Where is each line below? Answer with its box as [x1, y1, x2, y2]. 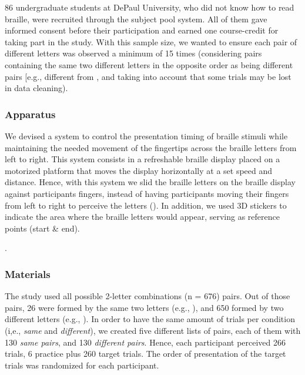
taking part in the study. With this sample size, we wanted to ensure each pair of [5, 35, 297, 48]
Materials [5, 266, 51, 281]
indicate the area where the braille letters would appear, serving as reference [5, 210, 280, 223]
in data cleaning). [5, 82, 68, 94]
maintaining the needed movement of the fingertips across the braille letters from [5, 141, 297, 153]
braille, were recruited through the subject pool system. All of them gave [5, 12, 267, 25]
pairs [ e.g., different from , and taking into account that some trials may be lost [5, 70, 291, 82]
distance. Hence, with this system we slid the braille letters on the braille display [5, 176, 296, 188]
